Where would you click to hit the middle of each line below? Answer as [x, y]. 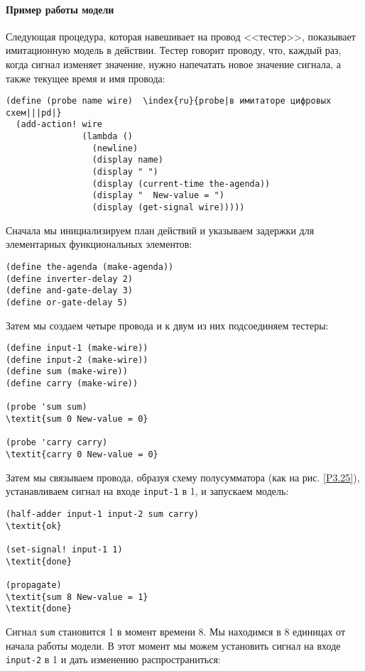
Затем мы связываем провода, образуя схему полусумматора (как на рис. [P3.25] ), [183, 477]
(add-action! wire [59, 125]
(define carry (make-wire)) [72, 384]
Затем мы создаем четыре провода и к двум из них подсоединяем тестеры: [167, 325]
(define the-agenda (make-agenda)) [90, 267]
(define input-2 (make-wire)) [77, 360]
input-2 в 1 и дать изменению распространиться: [113, 659]
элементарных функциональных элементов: [99, 244]
